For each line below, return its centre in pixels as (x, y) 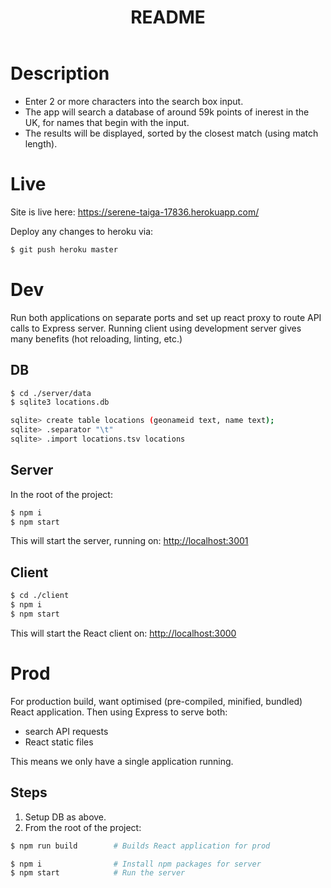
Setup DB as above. (65, 817)
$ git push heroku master (64, 249)
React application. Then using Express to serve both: (119, 712)
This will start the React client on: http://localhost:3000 (123, 633)
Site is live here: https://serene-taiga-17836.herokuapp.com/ (135, 212)
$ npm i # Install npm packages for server (136, 864)
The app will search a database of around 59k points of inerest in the (167, 112)
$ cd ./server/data (51, 393)
